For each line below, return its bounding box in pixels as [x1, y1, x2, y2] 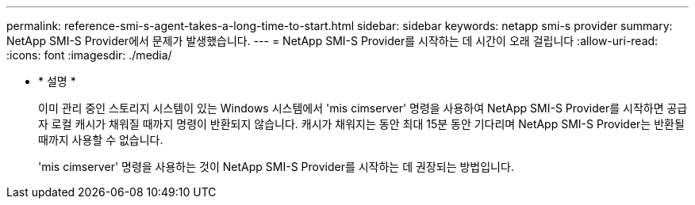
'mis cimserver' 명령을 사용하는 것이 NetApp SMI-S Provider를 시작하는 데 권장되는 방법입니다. [38, 160, 514, 173]
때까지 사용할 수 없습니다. [38, 133, 163, 146]
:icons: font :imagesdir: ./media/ [6, 48, 172, 62]
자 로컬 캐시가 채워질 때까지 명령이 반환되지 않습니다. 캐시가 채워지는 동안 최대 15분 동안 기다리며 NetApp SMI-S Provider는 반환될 [38, 117, 685, 131]
